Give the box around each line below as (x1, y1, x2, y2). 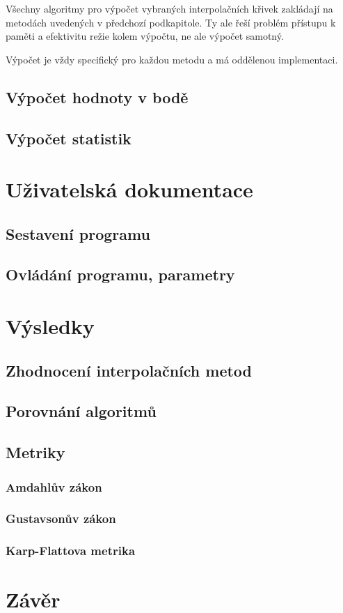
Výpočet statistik (6, 127, 131, 149)
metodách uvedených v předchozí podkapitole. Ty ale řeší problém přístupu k (6, 15, 336, 29)
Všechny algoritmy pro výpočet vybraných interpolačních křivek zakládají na (6, 1, 333, 15)
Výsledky (6, 312, 95, 340)
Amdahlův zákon (6, 478, 102, 495)
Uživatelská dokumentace (6, 175, 253, 204)
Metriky (6, 441, 65, 463)
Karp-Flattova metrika (6, 542, 136, 559)
